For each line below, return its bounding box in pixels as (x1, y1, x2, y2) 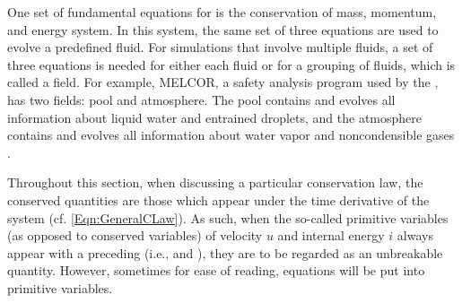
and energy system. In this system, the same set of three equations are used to (7, 20, 439, 39)
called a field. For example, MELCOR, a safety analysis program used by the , (7, 73, 439, 91)
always (397, 226, 433, 245)
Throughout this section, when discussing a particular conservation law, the (7, 173, 423, 192)
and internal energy (277, 226, 385, 245)
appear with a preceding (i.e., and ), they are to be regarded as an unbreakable (7, 243, 443, 262)
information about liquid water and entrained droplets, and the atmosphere (7, 108, 423, 126)
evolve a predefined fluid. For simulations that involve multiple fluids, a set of (7, 38, 433, 56)
